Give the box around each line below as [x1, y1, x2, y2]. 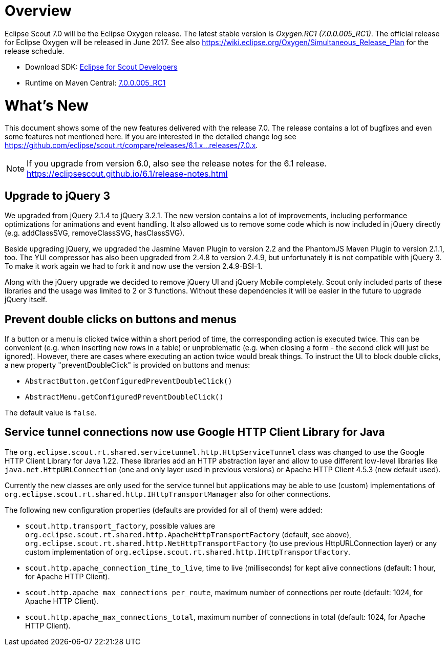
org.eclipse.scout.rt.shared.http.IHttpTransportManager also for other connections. [5, 489, 331, 498]
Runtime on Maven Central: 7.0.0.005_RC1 [25, 78, 166, 87]
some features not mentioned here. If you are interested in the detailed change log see [5, 132, 296, 141]
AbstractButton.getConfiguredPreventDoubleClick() [25, 376, 232, 385]
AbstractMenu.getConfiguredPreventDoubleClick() [25, 392, 224, 401]
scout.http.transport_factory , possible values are [25, 521, 216, 530]
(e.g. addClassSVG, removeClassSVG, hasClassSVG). [5, 228, 185, 238]
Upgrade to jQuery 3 [5, 189, 111, 202]
